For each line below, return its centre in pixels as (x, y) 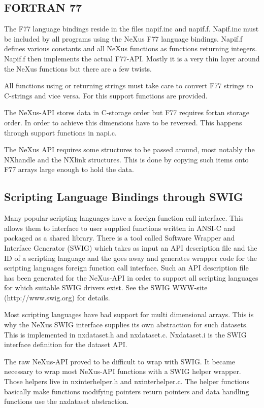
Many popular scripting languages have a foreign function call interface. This (124, 218)
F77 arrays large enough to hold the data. (69, 169)
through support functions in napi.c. (60, 132)
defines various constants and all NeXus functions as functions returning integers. (131, 48)
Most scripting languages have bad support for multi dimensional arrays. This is (129, 314)
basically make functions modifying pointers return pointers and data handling (127, 391)
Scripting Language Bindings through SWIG (124, 197)
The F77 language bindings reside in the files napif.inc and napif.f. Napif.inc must (131, 29)
